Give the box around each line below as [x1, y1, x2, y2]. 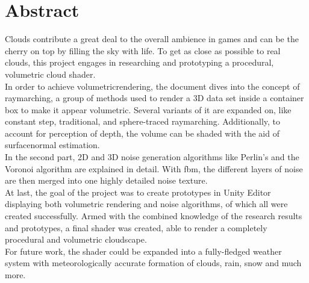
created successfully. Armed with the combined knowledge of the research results [5, 210, 302, 222]
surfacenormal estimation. [5, 138, 100, 151]
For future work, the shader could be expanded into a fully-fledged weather [5, 244, 282, 257]
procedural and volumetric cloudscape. [5, 233, 147, 246]
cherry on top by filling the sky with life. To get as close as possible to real [5, 44, 281, 57]
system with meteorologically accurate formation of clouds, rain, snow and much [5, 257, 302, 269]
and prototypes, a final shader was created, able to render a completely [5, 221, 267, 234]
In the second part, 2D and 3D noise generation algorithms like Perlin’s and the [5, 151, 299, 163]
